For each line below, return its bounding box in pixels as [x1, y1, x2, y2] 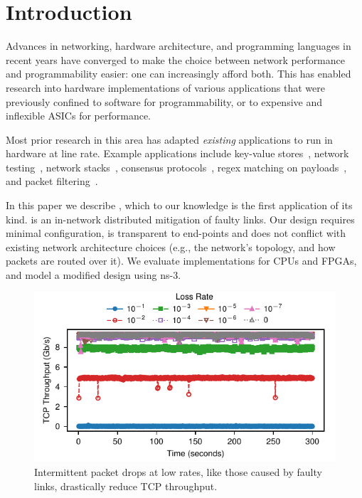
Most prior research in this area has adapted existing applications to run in [6, 132, 333, 147]
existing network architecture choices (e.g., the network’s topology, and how [6, 239, 336, 254]
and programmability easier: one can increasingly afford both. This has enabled [6, 66, 351, 81]
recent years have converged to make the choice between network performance [6, 52, 345, 67]
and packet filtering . [6, 174, 98, 189]
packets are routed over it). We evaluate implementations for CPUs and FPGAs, [6, 253, 357, 268]
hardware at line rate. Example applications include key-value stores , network [6, 146, 349, 161]
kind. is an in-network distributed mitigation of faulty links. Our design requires [6, 211, 355, 226]
